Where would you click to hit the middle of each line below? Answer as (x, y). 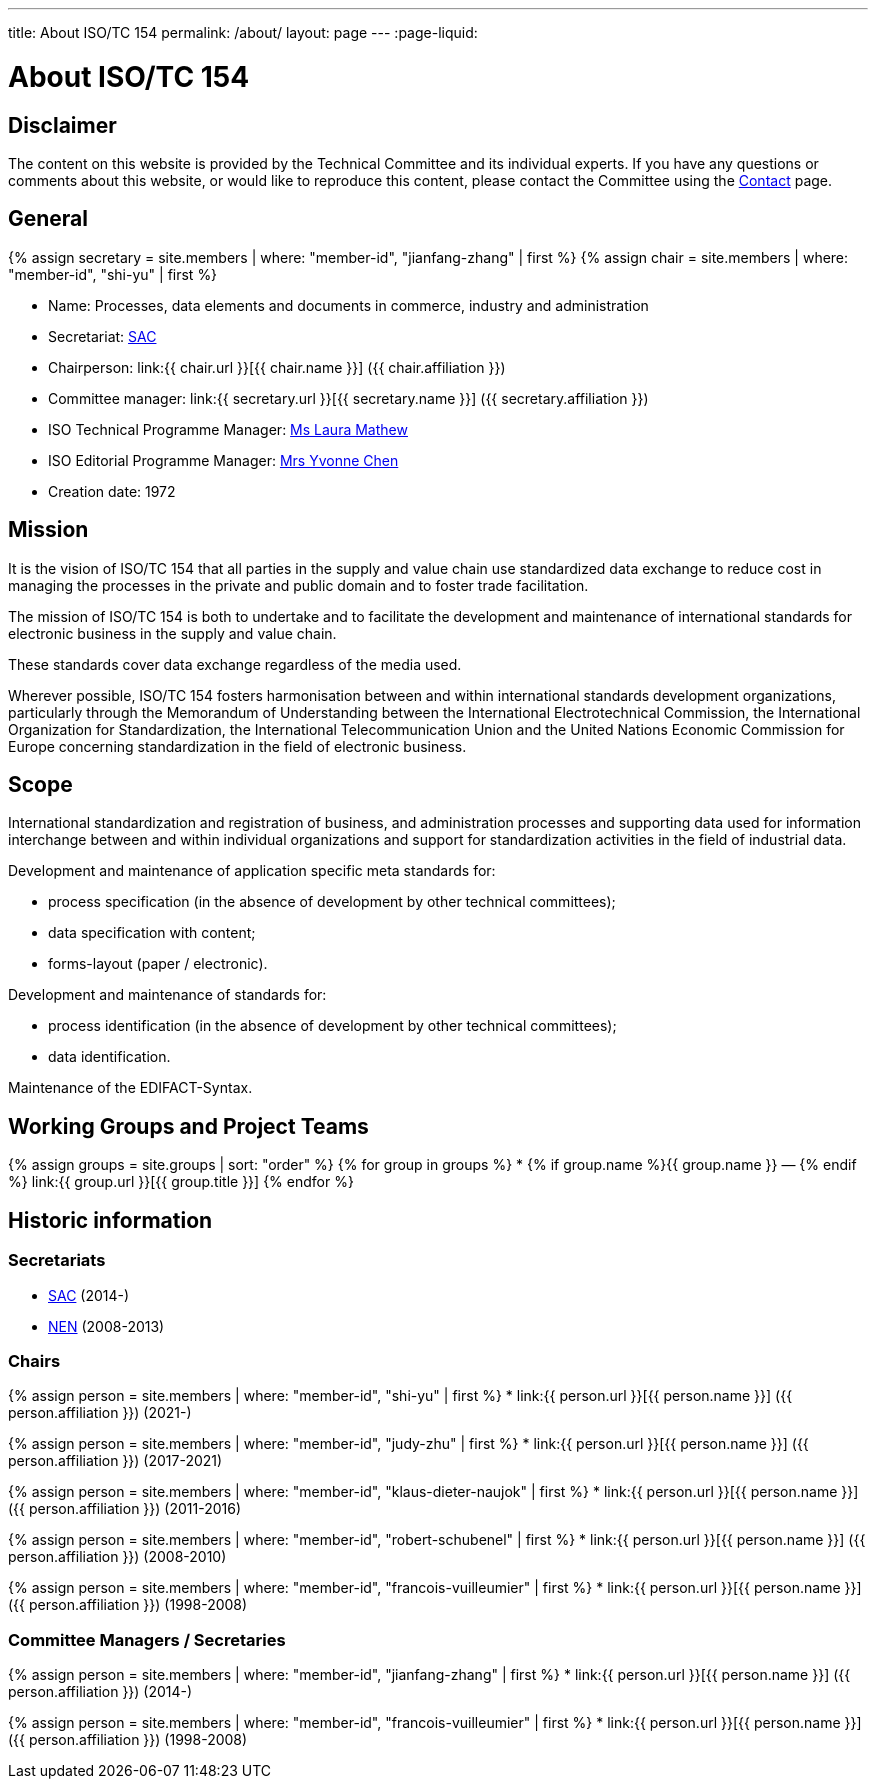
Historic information (110, 1220)
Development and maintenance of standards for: (167, 995)
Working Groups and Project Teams (188, 1126)
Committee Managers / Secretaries (147, 1639)
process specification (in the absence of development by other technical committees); (332, 902)
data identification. (109, 1057)
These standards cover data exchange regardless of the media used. (235, 664)
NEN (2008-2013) (106, 1326)
